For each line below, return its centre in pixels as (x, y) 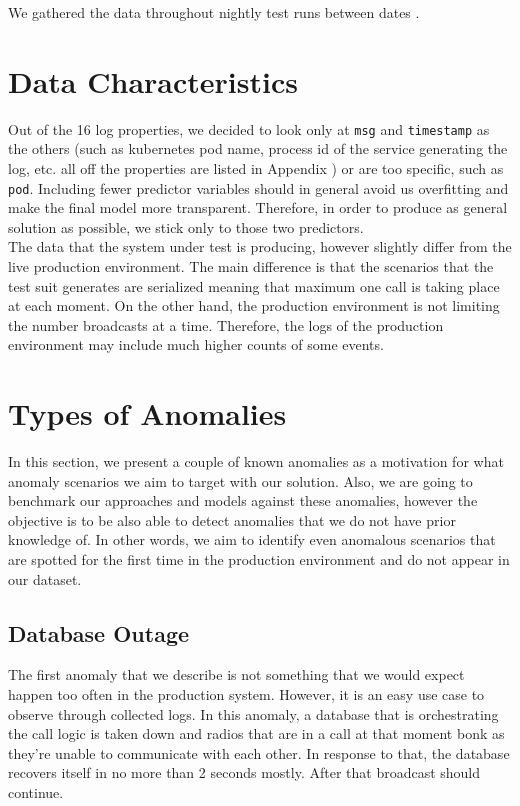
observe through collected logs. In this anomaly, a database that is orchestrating (253, 713)
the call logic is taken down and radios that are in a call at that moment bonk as (256, 733)
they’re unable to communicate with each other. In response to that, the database (259, 752)
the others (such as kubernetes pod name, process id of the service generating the (258, 148)
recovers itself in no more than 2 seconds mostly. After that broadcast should (244, 772)
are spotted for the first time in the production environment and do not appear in (259, 559)
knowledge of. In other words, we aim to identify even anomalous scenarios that (252, 539)
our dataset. (45, 578)
